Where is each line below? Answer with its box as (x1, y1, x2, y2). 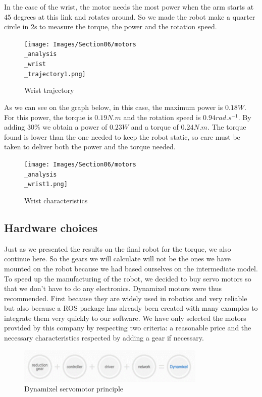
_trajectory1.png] (24, 70, 86, 78)
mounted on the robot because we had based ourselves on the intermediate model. (4, 263, 258, 273)
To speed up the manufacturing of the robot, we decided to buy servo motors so (4, 273, 251, 283)
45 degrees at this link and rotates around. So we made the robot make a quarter (4, 11, 255, 22)
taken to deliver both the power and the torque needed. (4, 141, 176, 152)
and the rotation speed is (123, 111, 201, 122)
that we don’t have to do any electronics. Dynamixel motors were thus (4, 283, 222, 294)
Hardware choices (4, 219, 98, 235)
